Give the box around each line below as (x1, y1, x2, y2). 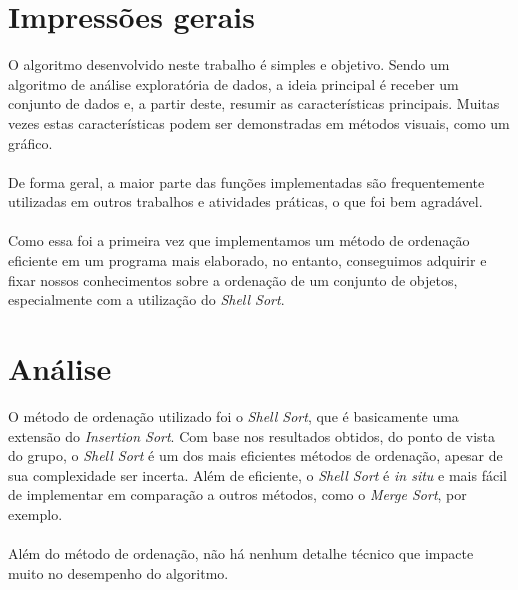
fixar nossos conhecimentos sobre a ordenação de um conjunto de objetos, (8, 269, 458, 290)
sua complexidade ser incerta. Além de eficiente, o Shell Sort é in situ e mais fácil (8, 464, 507, 485)
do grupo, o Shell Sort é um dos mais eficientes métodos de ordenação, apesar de (8, 445, 503, 466)
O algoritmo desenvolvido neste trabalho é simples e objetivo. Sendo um (8, 54, 450, 75)
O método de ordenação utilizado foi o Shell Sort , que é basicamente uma (8, 405, 459, 426)
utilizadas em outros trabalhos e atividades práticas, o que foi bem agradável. (8, 191, 483, 212)
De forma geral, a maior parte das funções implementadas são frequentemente (8, 171, 485, 192)
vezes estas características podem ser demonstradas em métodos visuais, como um (8, 112, 510, 133)
